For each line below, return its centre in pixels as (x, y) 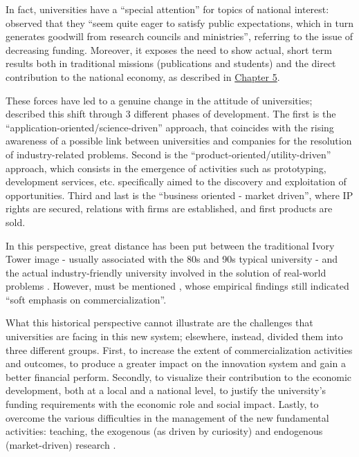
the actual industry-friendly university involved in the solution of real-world (166, 272)
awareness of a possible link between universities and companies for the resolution (179, 141)
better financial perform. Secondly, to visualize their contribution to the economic (179, 376)
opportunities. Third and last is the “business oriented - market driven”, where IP (179, 195)
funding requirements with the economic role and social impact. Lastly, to (162, 404)
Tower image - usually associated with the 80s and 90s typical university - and (172, 259)
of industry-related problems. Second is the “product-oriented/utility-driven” (168, 154)
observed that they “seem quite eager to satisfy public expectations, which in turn (179, 22)
